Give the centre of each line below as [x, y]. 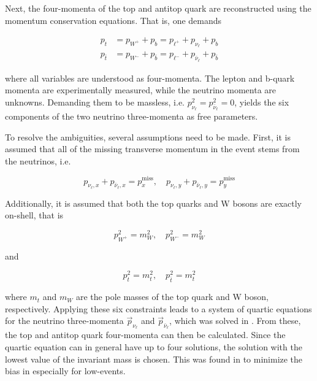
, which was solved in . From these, [235, 321]
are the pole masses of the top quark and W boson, [172, 297]
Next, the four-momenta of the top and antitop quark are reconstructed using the [158, 8]
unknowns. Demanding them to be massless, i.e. [95, 102]
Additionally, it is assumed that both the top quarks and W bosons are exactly [153, 203]
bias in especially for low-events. [65, 371]
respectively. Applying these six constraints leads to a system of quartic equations [158, 308]
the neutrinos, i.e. [38, 160]
